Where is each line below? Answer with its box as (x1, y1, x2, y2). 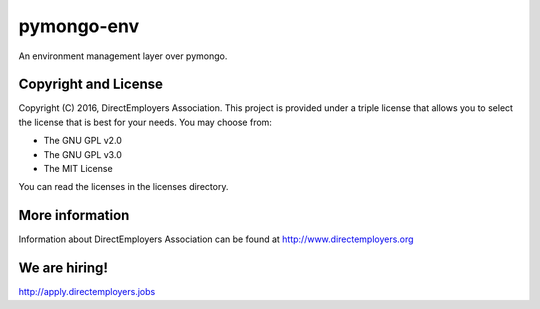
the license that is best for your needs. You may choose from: (18, 116, 272, 128)
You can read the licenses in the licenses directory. (18, 181, 229, 193)
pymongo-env (18, 15, 140, 37)
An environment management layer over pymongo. (18, 50, 228, 62)
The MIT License (43, 163, 114, 175)
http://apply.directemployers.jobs (18, 286, 156, 298)
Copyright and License (18, 76, 164, 93)
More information (18, 207, 130, 224)
